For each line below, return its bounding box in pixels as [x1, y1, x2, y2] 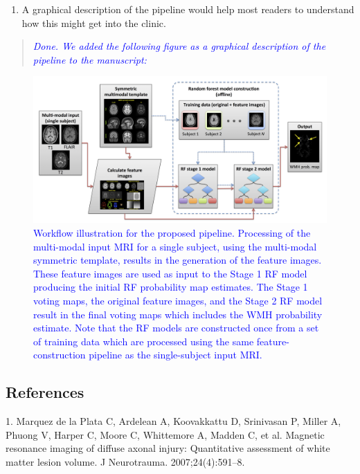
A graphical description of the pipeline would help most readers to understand [21, 2, 354, 16]
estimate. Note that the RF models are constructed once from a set [33, 320, 319, 335]
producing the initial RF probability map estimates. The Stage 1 [33, 280, 308, 294]
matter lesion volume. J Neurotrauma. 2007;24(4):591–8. [6, 454, 245, 468]
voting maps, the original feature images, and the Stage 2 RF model [33, 293, 323, 307]
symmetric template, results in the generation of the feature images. [33, 253, 322, 267]
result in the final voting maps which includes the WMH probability [33, 307, 323, 321]
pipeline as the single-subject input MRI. [89, 347, 262, 362]
